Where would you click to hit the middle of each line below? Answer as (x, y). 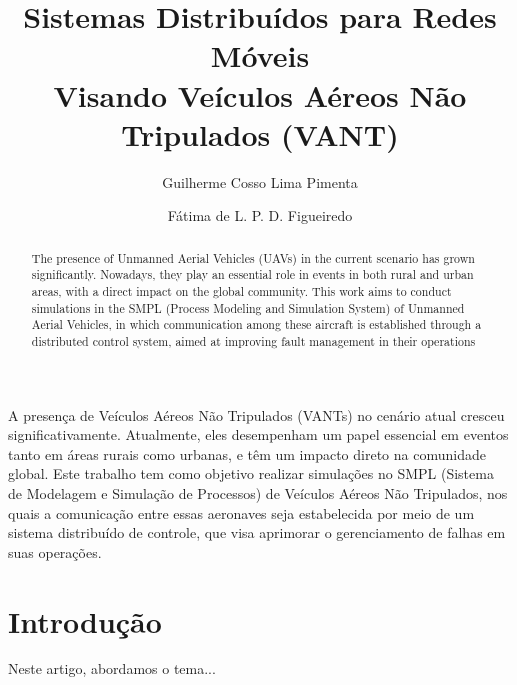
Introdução (85, 620)
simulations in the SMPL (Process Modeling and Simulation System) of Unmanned (248, 307)
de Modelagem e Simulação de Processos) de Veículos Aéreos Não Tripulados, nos (258, 492)
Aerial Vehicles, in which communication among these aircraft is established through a (256, 324)
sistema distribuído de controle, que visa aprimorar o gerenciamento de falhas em (257, 532)
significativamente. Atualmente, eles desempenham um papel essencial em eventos (258, 434)
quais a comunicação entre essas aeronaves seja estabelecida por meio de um (241, 512)
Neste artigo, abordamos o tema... (112, 668)
